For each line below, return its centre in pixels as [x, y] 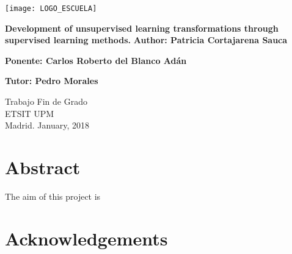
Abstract [43, 167]
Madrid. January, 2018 [47, 125]
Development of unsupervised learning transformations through [142, 28]
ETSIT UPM [30, 113]
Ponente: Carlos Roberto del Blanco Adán [96, 60]
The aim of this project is [53, 196]
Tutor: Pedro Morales [52, 81]
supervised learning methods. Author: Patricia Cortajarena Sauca [146, 40]
